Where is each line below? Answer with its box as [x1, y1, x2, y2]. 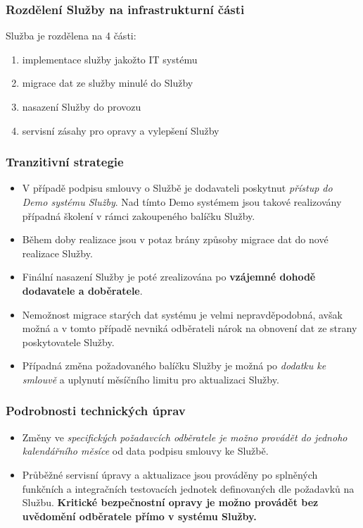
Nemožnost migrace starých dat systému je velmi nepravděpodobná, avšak [22, 307, 343, 321]
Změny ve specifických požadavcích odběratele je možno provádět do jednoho [22, 429, 348, 444]
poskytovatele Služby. [22, 334, 115, 349]
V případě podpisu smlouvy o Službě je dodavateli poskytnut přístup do [22, 180, 333, 195]
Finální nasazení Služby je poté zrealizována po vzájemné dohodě [22, 269, 316, 284]
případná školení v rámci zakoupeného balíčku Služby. [22, 208, 255, 223]
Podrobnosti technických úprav [6, 402, 186, 419]
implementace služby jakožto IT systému [22, 51, 198, 66]
